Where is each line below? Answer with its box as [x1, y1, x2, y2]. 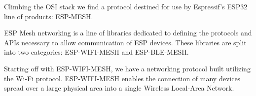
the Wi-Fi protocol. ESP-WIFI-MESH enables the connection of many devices [4, 73, 241, 83]
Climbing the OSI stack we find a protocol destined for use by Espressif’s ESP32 [4, 1, 248, 11]
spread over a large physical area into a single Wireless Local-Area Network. [4, 83, 234, 93]
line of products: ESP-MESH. [4, 11, 93, 21]
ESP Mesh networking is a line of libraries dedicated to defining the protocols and [4, 28, 252, 38]
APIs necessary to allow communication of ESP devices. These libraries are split [4, 37, 247, 47]
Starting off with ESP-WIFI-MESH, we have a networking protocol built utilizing [4, 63, 251, 73]
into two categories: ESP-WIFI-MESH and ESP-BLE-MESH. [4, 47, 189, 57]
